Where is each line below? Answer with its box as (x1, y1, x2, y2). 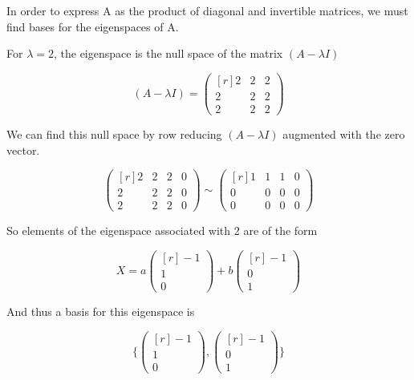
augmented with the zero (282, 125, 405, 142)
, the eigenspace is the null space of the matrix (53, 45, 283, 62)
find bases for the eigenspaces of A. (6, 18, 179, 34)
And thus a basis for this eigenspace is (6, 303, 195, 320)
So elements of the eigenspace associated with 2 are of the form (6, 222, 318, 239)
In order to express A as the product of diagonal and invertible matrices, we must (6, 2, 408, 18)
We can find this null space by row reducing (6, 125, 222, 142)
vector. (6, 141, 40, 158)
